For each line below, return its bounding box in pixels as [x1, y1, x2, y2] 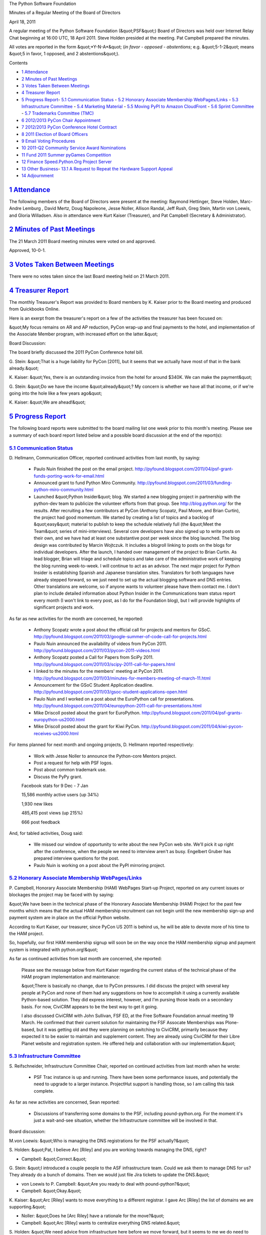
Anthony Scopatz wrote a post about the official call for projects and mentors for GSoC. [33, 626, 211, 632]
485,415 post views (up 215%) [21, 810, 83, 816]
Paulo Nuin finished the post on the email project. [33, 466, 134, 472]
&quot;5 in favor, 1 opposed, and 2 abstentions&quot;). [9, 51, 120, 57]
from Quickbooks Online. [9, 306, 60, 312]
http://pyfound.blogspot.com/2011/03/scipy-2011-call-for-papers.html [33, 661, 175, 667]
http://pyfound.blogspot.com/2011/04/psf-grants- [141, 709, 243, 716]
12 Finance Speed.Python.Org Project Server [21, 159, 112, 165]
